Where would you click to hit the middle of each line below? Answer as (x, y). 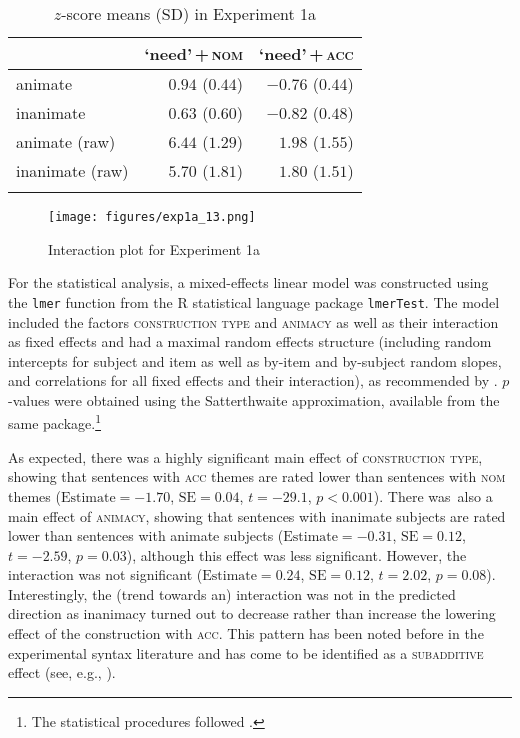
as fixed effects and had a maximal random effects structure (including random (250, 341)
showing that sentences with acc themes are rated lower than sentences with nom (257, 476)
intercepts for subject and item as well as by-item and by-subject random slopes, (255, 360)
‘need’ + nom (194, 53)
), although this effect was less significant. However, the (296, 554)
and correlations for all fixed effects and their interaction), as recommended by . (253, 380)
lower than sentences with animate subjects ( (146, 535)
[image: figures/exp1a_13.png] (152, 217)
